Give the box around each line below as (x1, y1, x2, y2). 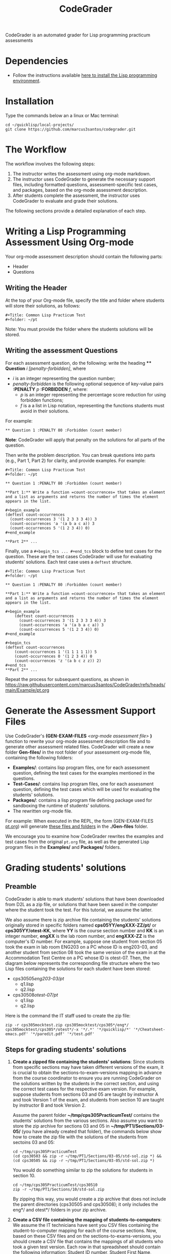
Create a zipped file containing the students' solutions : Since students (12, 1059, 164, 1065)
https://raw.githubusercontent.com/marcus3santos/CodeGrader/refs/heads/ (5, 681, 166, 688)
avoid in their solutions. (20, 408, 69, 414)
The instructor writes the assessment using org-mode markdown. (12, 171, 151, 177)
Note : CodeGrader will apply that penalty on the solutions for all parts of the (5, 436, 165, 443)
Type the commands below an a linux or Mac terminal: (5, 113, 119, 119)
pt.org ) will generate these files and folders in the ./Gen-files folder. (5, 823, 149, 829)
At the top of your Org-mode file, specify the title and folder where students (5, 297, 165, 303)
